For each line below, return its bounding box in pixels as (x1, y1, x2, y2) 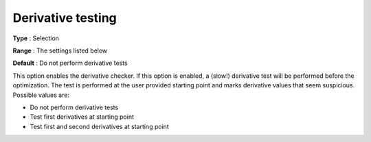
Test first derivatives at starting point (30, 113, 134, 121)
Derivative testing (12, 10, 117, 25)
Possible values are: (12, 91, 70, 99)
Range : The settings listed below (12, 46, 108, 55)
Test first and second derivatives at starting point (30, 122, 170, 130)
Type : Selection (12, 34, 60, 42)
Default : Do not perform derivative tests (12, 59, 128, 68)
